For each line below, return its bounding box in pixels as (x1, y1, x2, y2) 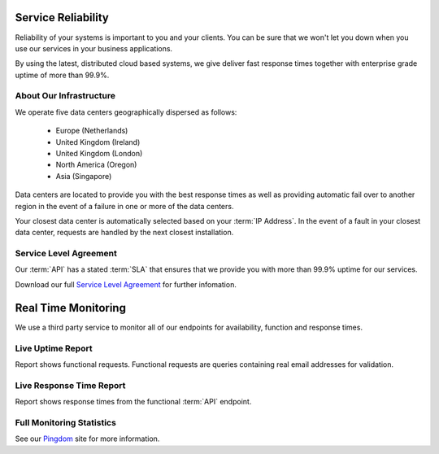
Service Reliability (15, 11, 109, 24)
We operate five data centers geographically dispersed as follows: (15, 107, 237, 117)
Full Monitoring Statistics (15, 417, 117, 428)
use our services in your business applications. (15, 43, 173, 53)
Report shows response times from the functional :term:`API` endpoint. (15, 397, 252, 407)
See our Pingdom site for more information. (15, 434, 160, 443)
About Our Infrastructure (15, 90, 115, 102)
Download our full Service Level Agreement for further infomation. (15, 279, 237, 289)
